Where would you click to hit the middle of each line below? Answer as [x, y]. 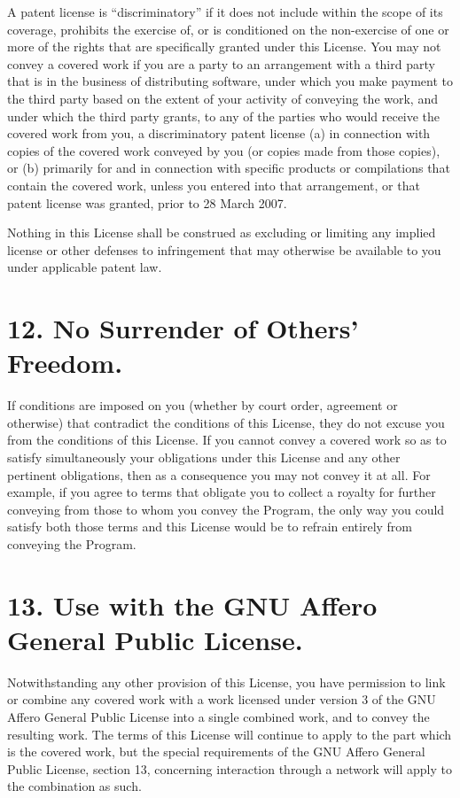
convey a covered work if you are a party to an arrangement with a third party [221, 63]
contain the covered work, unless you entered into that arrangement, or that [214, 185]
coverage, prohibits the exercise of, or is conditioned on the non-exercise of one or [228, 29]
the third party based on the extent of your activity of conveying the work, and [222, 98]
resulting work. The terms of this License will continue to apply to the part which [230, 734]
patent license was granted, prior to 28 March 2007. [147, 202]
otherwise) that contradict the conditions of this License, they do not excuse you [226, 422]
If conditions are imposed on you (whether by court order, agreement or [203, 405]
